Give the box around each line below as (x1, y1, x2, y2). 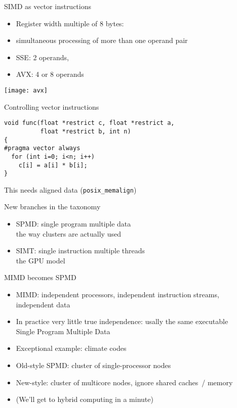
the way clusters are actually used (16, 228, 121, 239)
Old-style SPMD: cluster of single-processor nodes (16, 360, 171, 370)
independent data (16, 299, 70, 309)
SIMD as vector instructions (4, 1, 92, 11)
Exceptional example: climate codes (16, 343, 127, 353)
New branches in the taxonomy (4, 201, 101, 212)
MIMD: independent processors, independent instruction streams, (16, 289, 219, 300)
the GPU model (16, 255, 65, 265)
